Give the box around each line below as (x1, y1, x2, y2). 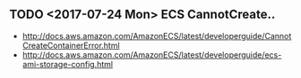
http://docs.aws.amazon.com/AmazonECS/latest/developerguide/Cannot (21, 30, 292, 41)
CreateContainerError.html (21, 40, 120, 51)
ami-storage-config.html (21, 58, 114, 69)
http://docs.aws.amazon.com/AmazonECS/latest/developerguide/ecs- (21, 49, 282, 60)
